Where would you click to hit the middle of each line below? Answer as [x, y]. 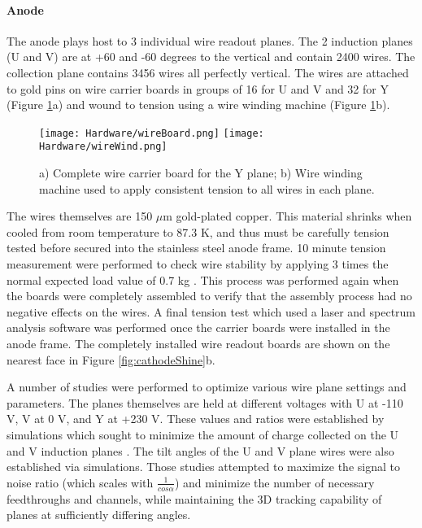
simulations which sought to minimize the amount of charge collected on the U [203, 434]
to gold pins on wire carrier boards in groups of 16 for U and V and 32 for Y [198, 88]
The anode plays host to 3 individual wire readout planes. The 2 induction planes [210, 40]
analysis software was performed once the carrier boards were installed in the [198, 327]
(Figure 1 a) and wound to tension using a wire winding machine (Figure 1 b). [198, 105]
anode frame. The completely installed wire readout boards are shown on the [198, 344]
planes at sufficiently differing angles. [99, 515]
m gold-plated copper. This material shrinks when [287, 216]
